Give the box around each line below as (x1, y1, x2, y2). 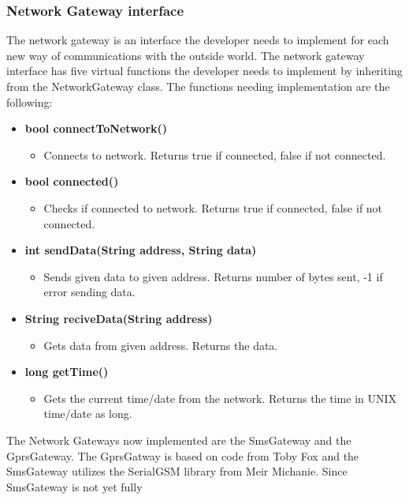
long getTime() (24, 363, 109, 380)
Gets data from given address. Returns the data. (43, 336, 278, 353)
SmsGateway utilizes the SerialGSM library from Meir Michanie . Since (6, 463, 348, 479)
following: (6, 93, 53, 110)
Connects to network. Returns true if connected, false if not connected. (43, 146, 386, 163)
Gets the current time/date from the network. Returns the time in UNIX (43, 389, 397, 406)
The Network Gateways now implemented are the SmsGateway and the (6, 431, 351, 448)
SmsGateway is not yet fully (6, 478, 143, 494)
